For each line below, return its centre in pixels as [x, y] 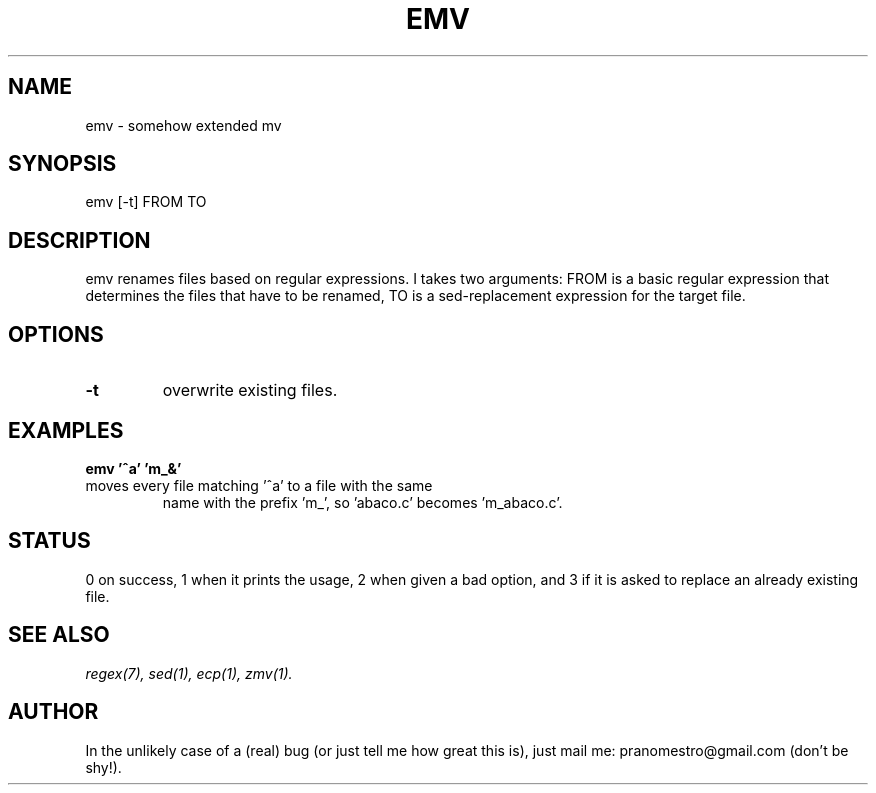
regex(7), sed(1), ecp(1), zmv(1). [189, 673]
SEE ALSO [59, 635]
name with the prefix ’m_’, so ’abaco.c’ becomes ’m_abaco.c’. [362, 502]
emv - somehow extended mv [183, 125]
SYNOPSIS [62, 164]
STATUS [49, 541]
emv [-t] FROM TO [146, 202]
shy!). [103, 767]
